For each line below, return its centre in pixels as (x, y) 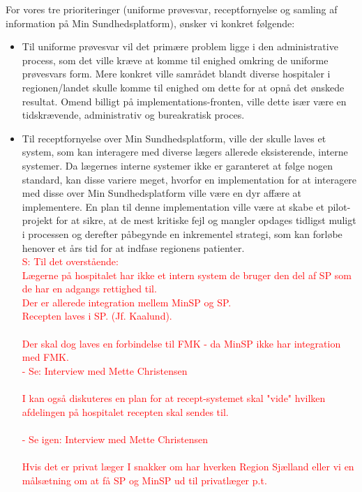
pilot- (339, 206)
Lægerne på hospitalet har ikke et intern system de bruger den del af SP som (187, 275)
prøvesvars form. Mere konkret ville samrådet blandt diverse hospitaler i (176, 74)
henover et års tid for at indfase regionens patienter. (133, 247)
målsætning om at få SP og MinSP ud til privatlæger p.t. (144, 480)
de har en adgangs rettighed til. (89, 289)
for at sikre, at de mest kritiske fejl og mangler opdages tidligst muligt (206, 220)
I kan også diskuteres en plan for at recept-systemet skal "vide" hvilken (174, 398)
